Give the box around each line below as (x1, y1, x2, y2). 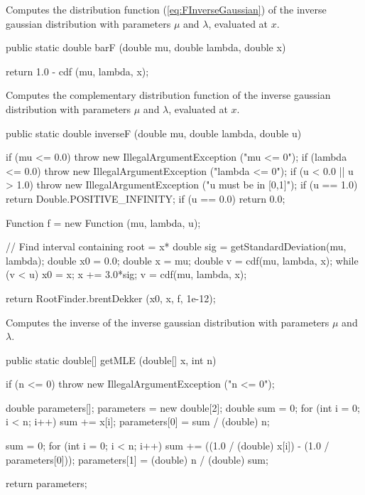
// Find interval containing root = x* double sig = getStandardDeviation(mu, (6, 239, 347, 254)
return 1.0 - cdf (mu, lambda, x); (6, 63, 149, 78)
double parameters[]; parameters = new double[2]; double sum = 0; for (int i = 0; (6, 400, 360, 415)
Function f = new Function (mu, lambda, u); (6, 215, 201, 230)
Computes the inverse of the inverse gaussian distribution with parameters (6, 314, 329, 329)
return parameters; (6, 476, 87, 491)
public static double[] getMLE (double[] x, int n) (6, 352, 217, 367)
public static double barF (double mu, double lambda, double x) (6, 40, 286, 55)
